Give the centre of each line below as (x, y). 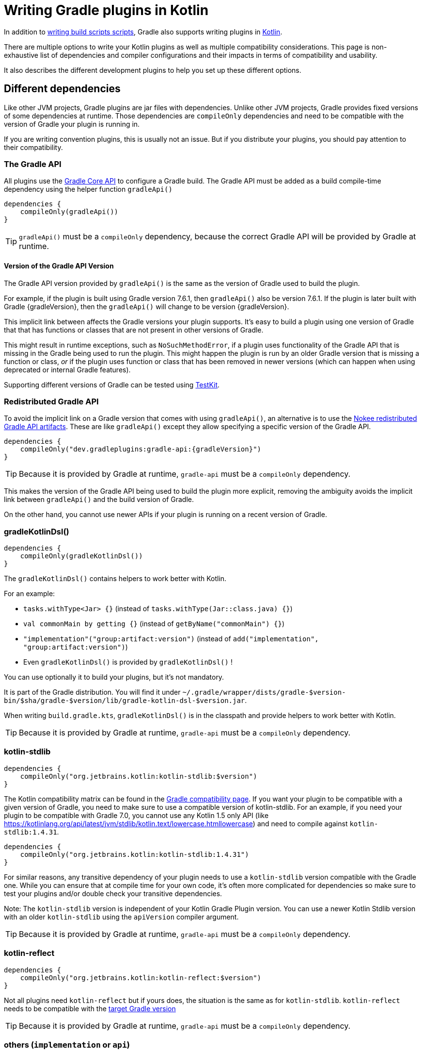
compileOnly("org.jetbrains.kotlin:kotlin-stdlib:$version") (139, 776)
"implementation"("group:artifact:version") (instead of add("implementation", (171, 639)
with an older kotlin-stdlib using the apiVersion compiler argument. (121, 917)
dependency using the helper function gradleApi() (88, 189)
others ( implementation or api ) (67, 1045)
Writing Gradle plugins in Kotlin (106, 10)
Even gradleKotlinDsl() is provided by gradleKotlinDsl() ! (128, 662)
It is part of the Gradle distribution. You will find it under (92, 692)
